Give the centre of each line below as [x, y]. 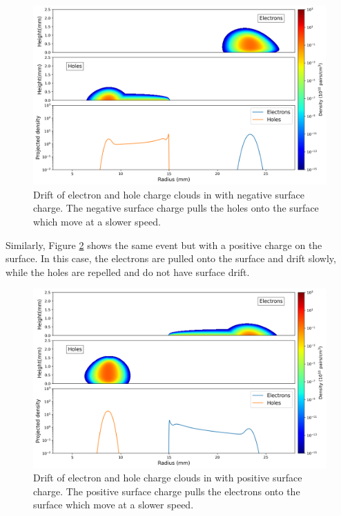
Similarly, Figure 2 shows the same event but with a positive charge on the [164, 245]
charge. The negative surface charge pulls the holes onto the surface [176, 208]
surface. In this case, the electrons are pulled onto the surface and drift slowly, [171, 258]
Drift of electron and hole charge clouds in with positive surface [168, 478]
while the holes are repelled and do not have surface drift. [128, 271]
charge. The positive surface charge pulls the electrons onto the [167, 491]
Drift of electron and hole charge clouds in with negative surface [169, 194]
